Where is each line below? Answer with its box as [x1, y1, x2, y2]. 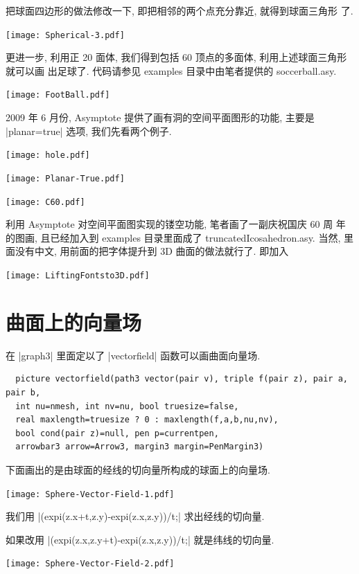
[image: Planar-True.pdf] [6, 173, 125, 183]
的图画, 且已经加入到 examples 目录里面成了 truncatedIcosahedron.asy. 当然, [6, 230, 341, 244]
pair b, [6, 388, 41, 397]
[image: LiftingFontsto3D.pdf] [6, 271, 150, 281]
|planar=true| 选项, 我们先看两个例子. [6, 123, 172, 138]
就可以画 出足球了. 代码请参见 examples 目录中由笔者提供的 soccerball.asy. [6, 63, 337, 78]
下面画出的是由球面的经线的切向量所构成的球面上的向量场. [6, 462, 270, 476]
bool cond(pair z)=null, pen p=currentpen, [15, 428, 219, 438]
